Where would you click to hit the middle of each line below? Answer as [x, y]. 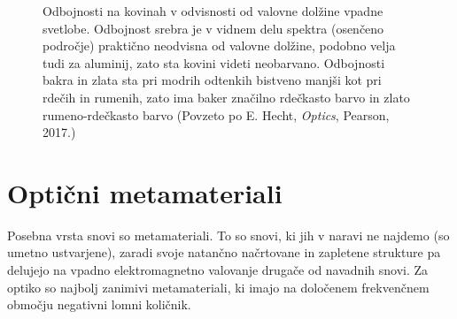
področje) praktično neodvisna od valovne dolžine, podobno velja [219, 46]
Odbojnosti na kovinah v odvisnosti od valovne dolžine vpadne [213, 11]
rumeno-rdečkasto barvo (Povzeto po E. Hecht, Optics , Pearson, [216, 114]
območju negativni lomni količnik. [99, 304]
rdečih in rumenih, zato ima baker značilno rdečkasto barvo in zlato [226, 97]
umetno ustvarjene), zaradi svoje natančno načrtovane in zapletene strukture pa [224, 252]
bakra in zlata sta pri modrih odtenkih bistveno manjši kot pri [212, 80]
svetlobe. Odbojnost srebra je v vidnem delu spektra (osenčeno [213, 28]
